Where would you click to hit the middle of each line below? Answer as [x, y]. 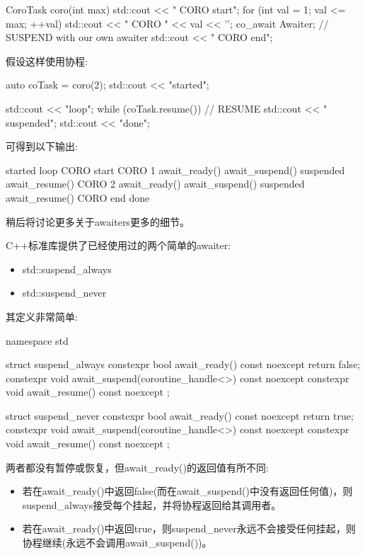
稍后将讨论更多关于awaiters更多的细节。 [98, 221]
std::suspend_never [64, 293]
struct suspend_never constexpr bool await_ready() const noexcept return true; [180, 415]
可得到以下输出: [42, 146]
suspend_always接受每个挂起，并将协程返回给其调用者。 [152, 504]
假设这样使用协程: [47, 61]
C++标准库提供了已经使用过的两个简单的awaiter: [118, 245]
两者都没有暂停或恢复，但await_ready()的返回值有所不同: [137, 467]
